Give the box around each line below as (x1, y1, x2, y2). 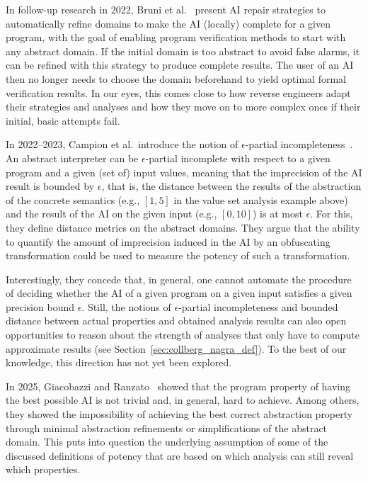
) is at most (252, 206, 303, 221)
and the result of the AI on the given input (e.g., (6, 206, 217, 221)
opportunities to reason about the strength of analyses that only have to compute (6, 327, 360, 342)
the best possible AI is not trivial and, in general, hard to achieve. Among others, (6, 392, 360, 407)
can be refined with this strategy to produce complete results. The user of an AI (6, 57, 354, 72)
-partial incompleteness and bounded (178, 299, 338, 314)
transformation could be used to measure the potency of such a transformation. (6, 248, 350, 263)
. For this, (310, 206, 353, 221)
